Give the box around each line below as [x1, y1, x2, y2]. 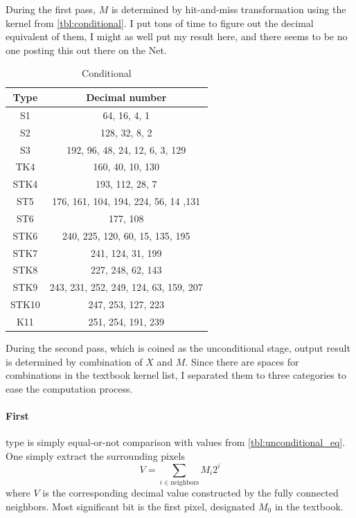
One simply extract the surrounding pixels [6, 448, 185, 463]
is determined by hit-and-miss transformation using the [111, 2, 346, 16]
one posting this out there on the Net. [6, 42, 167, 57]
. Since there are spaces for [185, 354, 299, 368]
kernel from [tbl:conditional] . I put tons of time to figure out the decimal [6, 15, 314, 30]
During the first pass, [6, 2, 96, 16]
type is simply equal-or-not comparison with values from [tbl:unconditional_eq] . [6, 435, 346, 449]
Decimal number [86, 89, 167, 104]
